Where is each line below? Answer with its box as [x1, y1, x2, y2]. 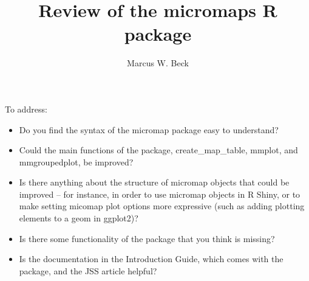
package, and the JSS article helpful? [19, 264, 157, 277]
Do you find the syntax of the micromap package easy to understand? [19, 123, 279, 136]
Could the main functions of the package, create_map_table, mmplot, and [19, 144, 298, 156]
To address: [5, 102, 47, 115]
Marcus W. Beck [127, 57, 189, 69]
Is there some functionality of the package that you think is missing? [19, 232, 275, 245]
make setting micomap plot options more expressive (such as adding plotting [19, 199, 305, 212]
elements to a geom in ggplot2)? [19, 212, 138, 224]
